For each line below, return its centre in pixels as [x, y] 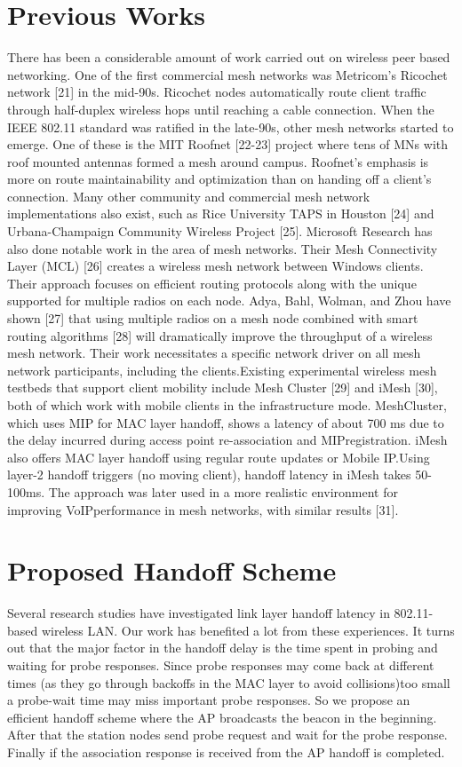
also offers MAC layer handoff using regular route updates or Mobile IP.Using [219, 457]
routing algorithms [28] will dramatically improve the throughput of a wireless [220, 335]
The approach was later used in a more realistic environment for [223, 491]
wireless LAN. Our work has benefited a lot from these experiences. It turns [248, 630]
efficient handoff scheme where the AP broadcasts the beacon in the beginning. [222, 717]
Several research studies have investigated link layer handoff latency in [199, 613]
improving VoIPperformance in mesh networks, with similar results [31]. [203, 509]
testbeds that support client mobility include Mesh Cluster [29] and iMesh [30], [223, 387]
